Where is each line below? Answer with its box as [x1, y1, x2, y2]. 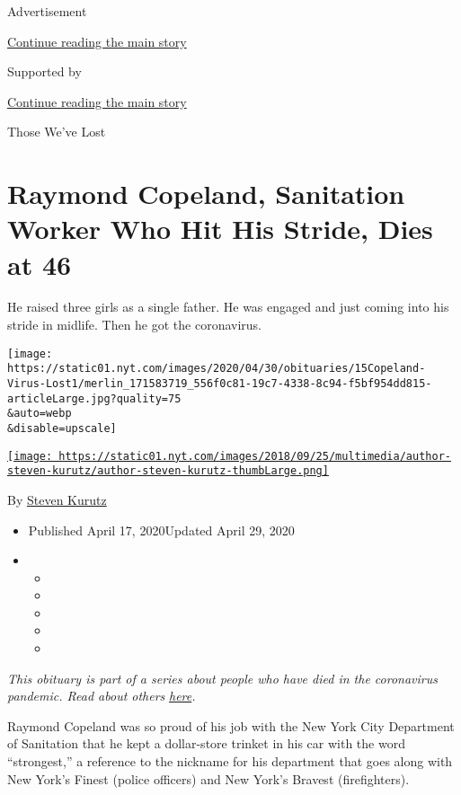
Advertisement [7, 2, 87, 20]
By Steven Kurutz [7, 490, 107, 508]
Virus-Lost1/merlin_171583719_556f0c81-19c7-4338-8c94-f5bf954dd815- [7, 376, 432, 390]
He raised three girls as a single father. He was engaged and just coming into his [7, 297, 449, 316]
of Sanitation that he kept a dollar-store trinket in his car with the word [7, 734, 405, 753]
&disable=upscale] [7, 421, 117, 435]
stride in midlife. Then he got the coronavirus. [7, 315, 262, 334]
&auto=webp [7, 407, 72, 420]
